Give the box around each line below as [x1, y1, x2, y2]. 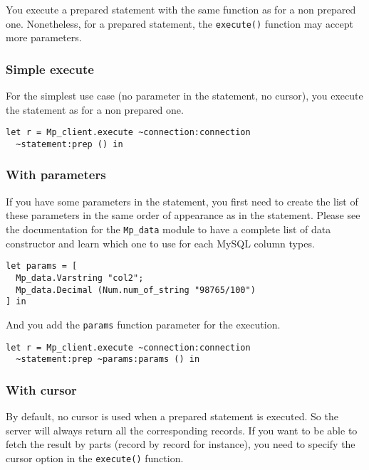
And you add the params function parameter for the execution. [6, 316, 281, 331]
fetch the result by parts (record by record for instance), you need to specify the [6, 437, 355, 452]
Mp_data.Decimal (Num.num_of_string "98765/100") [16, 284, 256, 295]
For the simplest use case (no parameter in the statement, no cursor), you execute [6, 88, 363, 103]
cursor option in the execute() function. [6, 450, 184, 465]
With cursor [6, 380, 77, 398]
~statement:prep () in [16, 139, 123, 149]
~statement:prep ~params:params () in [16, 354, 200, 365]
